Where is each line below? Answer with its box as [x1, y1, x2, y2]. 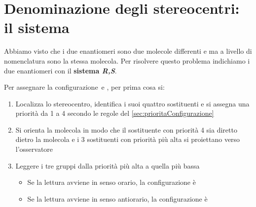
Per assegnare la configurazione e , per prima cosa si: [4, 82, 165, 92]
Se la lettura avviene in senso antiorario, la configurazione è [27, 193, 208, 204]
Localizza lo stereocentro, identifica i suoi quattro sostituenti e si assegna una [15, 98, 250, 108]
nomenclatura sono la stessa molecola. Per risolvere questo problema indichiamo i [4, 55, 250, 66]
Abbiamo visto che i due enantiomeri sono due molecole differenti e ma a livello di [4, 46, 252, 56]
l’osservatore [15, 144, 53, 154]
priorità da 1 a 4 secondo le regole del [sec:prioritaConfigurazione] [15, 108, 214, 118]
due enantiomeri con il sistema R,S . [4, 65, 117, 75]
